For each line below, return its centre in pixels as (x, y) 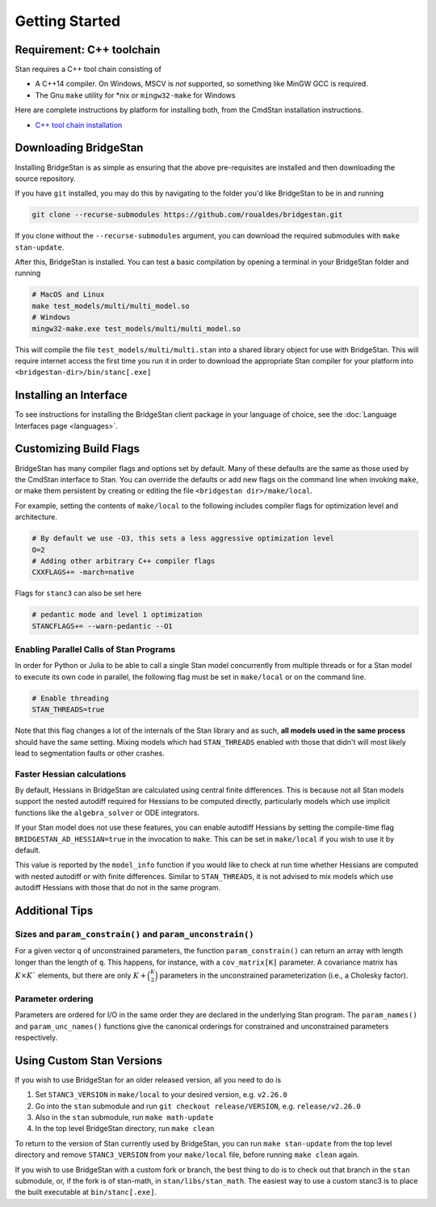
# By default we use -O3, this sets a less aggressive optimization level (183, 538)
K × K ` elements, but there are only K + (81, 975)
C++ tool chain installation (79, 124)
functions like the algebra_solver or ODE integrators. (107, 813)
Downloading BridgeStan (79, 148)
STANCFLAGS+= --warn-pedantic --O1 (102, 626)
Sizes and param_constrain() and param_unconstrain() (134, 934)
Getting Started (68, 21)
